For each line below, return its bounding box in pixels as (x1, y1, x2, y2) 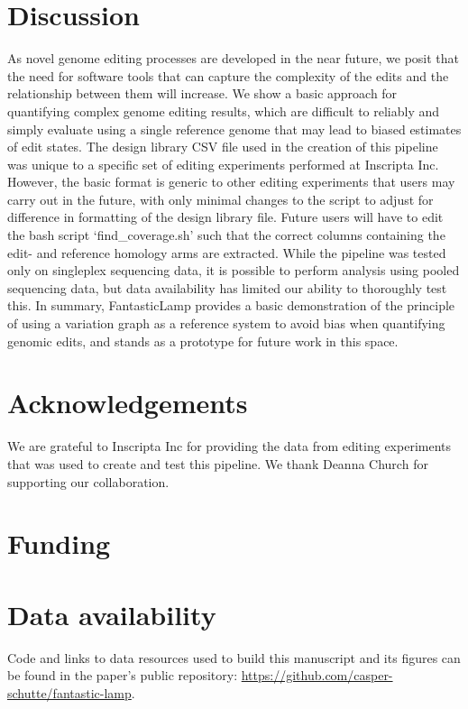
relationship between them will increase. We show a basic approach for (7, 84, 398, 103)
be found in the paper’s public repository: (7, 666, 238, 685)
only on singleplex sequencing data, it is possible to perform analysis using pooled (7, 261, 460, 280)
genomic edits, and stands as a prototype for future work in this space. (7, 331, 399, 350)
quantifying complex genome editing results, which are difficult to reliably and (7, 101, 440, 120)
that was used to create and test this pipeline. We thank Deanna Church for (7, 454, 428, 473)
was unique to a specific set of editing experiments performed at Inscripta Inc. (7, 154, 439, 173)
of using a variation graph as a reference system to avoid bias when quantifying (7, 314, 445, 333)
